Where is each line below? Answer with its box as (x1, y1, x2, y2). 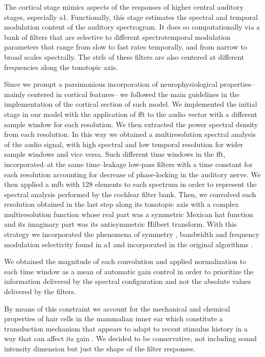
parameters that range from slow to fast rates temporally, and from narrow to (4, 41, 247, 52)
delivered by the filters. (4, 286, 76, 297)
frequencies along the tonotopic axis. (4, 61, 118, 72)
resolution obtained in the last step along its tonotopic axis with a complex (4, 199, 239, 209)
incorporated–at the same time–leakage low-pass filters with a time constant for (4, 158, 253, 169)
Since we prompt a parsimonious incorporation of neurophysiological (4, 79, 218, 89)
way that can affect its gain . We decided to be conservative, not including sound (4, 333, 257, 344)
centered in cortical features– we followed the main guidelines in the (28, 88, 240, 99)
